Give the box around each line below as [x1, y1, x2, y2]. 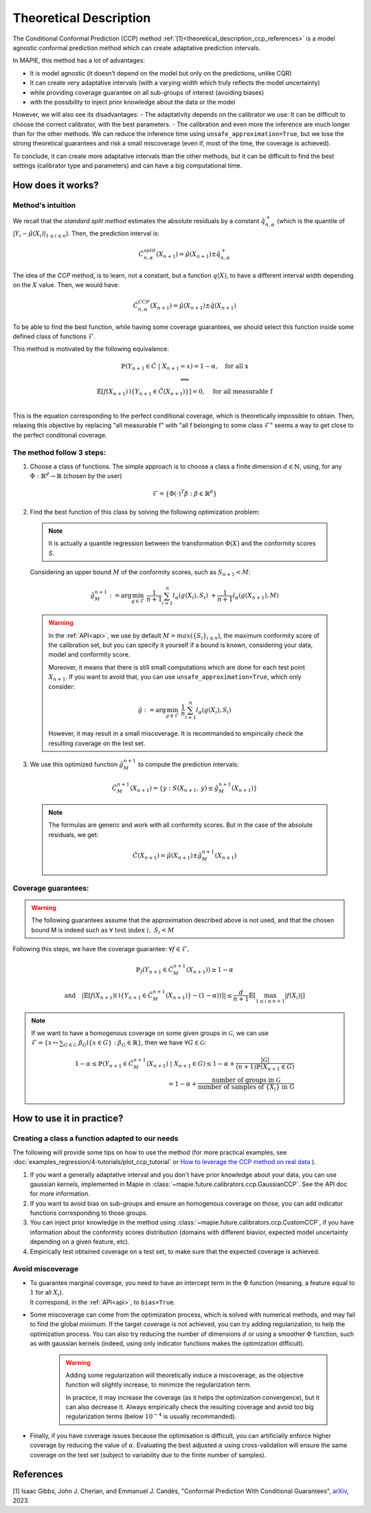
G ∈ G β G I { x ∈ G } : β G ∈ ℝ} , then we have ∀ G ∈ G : [63, 1038, 207, 1049]
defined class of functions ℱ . [12, 332, 96, 340]
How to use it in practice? [12, 1113, 124, 1124]
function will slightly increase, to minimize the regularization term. [65, 1380, 252, 1389]
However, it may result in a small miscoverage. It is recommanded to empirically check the [48, 729, 304, 738]
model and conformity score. [48, 650, 131, 659]
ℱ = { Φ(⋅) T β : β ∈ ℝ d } [152, 488, 218, 498]
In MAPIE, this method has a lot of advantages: [12, 56, 146, 65]
